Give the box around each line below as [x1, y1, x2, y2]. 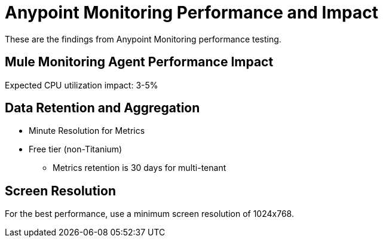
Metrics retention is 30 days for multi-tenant [53, 163, 226, 173]
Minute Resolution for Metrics [29, 125, 145, 136]
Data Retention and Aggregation [5, 100, 200, 116]
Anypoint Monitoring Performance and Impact [5, 2, 378, 23]
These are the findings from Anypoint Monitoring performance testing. [5, 33, 281, 44]
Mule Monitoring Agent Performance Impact [5, 54, 274, 70]
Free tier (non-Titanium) [29, 144, 122, 155]
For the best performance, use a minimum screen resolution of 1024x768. [5, 209, 294, 219]
